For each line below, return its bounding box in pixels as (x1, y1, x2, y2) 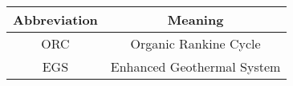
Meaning (167, 10, 224, 29)
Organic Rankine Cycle (130, 34, 261, 53)
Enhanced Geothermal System (110, 57, 281, 76)
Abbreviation (13, 10, 98, 29)
